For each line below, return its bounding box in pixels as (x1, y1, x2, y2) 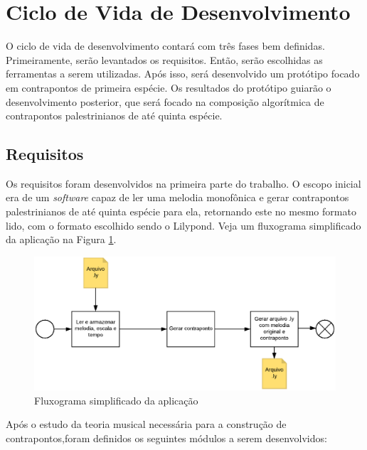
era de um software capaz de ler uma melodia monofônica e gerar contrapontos (6, 190, 349, 205)
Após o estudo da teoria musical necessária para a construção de (6, 417, 287, 432)
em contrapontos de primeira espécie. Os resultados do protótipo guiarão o (6, 80, 331, 95)
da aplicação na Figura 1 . (6, 232, 117, 247)
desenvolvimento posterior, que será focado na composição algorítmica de (6, 94, 324, 109)
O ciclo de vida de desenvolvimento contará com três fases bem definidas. (6, 38, 325, 53)
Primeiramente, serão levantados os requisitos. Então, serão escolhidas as (6, 52, 323, 67)
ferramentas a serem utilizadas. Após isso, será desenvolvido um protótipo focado (6, 66, 360, 81)
